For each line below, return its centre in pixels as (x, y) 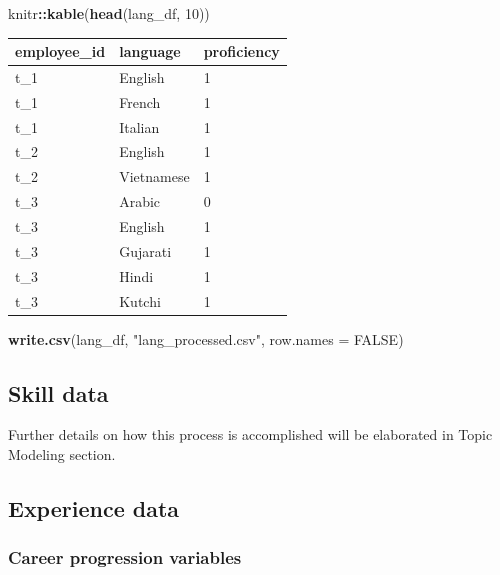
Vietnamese (154, 176)
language (150, 51)
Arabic (140, 201)
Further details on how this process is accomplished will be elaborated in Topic (250, 434)
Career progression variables (125, 557)
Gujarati (145, 250)
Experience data (94, 508)
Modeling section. (62, 454)
